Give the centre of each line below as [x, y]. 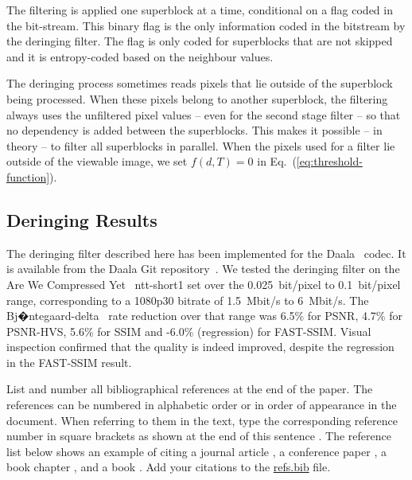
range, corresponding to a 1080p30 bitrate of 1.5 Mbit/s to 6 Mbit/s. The [188, 300]
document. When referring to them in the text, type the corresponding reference [202, 420]
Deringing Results [82, 219]
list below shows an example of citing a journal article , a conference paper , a [196, 451]
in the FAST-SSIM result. [69, 362]
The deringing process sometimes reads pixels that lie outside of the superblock [200, 83]
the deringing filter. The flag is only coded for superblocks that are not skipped [200, 41]
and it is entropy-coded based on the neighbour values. [140, 56]
